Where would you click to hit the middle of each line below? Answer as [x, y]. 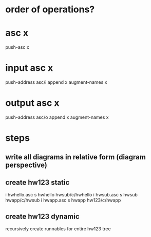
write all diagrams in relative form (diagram [76, 157]
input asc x [29, 68]
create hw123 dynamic [42, 216]
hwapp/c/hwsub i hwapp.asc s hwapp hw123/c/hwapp [63, 200]
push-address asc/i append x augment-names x [56, 82]
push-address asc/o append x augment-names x [57, 117]
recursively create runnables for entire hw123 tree [58, 229]
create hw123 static [37, 182]
